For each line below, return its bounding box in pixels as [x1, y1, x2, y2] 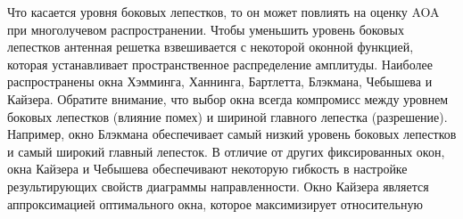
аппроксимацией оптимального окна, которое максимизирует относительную [7, 194, 423, 213]
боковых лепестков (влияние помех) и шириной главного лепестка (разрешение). [7, 107, 448, 126]
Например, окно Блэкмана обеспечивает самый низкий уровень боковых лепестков [7, 125, 457, 143]
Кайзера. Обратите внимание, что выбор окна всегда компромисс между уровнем [7, 89, 449, 108]
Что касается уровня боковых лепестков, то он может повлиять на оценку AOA [7, 3, 440, 20]
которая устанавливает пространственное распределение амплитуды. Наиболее [7, 54, 433, 73]
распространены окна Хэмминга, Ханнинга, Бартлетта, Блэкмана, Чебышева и [7, 72, 433, 91]
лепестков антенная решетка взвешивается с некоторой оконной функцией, [7, 37, 414, 56]
